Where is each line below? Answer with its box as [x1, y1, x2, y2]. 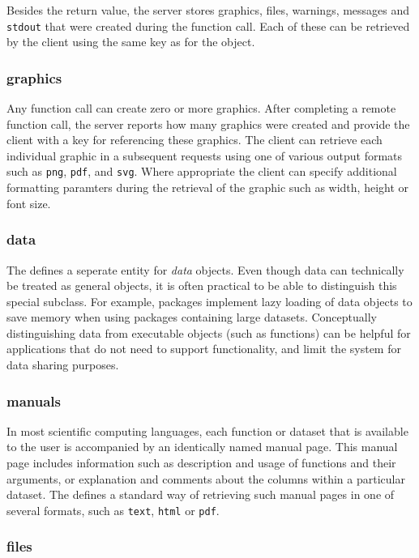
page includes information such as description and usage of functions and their [6, 454, 396, 471]
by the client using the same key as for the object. [6, 33, 255, 50]
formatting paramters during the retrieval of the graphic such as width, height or [6, 179, 409, 196]
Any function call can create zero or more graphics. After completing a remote [6, 100, 396, 117]
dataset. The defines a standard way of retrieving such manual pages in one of [6, 486, 395, 503]
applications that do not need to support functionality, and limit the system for [6, 340, 401, 357]
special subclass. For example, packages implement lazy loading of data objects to [6, 292, 413, 309]
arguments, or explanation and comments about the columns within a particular [6, 470, 405, 487]
